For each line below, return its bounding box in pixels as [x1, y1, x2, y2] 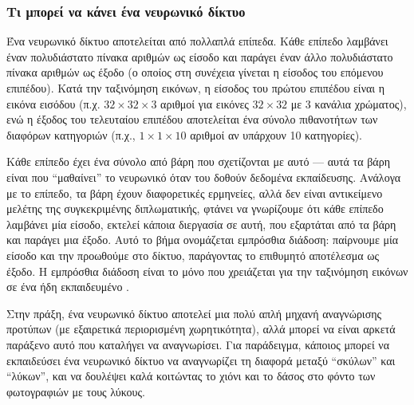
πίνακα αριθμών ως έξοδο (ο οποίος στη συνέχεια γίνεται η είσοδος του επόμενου [6, 64, 384, 81]
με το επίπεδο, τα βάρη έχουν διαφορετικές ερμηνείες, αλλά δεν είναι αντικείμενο [6, 184, 383, 201]
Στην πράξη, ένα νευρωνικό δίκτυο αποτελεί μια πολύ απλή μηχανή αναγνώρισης [6, 305, 382, 321]
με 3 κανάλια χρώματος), [290, 95, 407, 112]
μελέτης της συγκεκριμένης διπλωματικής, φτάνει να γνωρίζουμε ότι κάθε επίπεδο [6, 200, 384, 217]
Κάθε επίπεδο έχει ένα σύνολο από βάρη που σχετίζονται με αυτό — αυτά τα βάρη [6, 153, 390, 170]
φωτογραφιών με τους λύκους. [6, 383, 145, 399]
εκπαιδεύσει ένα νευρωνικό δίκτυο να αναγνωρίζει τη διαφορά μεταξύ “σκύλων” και [6, 352, 396, 368]
